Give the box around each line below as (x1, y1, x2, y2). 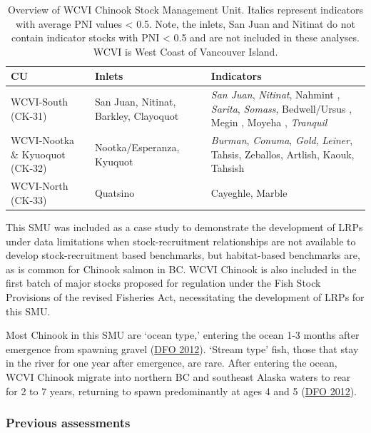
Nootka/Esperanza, (94, 140, 180, 155)
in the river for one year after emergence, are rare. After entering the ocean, (6, 355, 337, 370)
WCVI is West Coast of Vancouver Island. (93, 44, 278, 58)
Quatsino (94, 185, 135, 200)
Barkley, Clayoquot (94, 108, 179, 123)
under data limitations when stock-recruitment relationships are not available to (6, 233, 356, 248)
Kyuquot (94, 153, 133, 168)
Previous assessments (6, 414, 131, 432)
